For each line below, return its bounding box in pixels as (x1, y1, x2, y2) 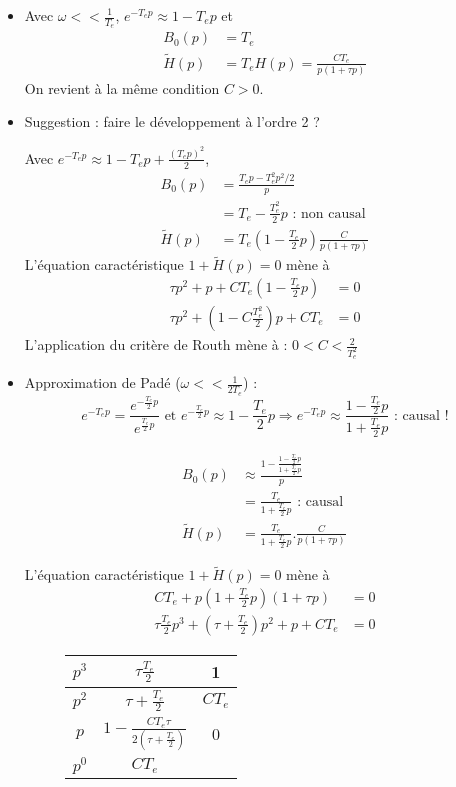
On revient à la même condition (24, 77, 220, 98)
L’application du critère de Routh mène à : (24, 334, 288, 355)
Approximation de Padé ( (24, 372, 181, 393)
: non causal (292, 206, 366, 221)
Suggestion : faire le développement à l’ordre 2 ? (24, 111, 320, 132)
